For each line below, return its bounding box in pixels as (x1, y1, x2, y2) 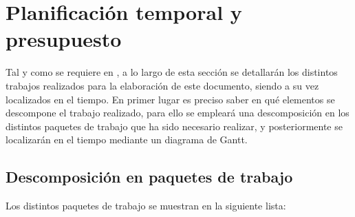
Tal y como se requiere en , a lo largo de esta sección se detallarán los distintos (6, 65, 338, 79)
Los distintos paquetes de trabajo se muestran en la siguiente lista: (6, 198, 286, 213)
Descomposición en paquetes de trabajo (6, 166, 293, 187)
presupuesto (6, 25, 122, 53)
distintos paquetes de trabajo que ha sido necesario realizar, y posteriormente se (6, 118, 343, 133)
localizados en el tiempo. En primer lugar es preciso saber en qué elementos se (6, 92, 335, 106)
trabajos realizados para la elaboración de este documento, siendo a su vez (6, 78, 319, 92)
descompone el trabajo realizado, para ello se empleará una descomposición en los (6, 105, 349, 120)
